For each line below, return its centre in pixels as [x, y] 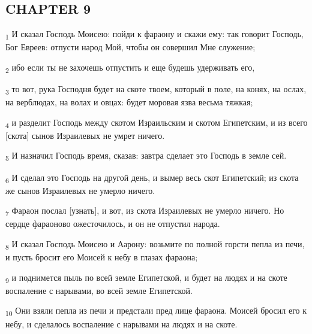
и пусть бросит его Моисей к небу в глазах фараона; [102, 257]
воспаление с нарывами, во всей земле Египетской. [99, 290]
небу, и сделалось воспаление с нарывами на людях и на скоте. [121, 324]
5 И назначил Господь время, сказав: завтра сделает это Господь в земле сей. [146, 156]
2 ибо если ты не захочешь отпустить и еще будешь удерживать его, [130, 68]
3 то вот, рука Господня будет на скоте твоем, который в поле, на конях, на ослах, [156, 89]
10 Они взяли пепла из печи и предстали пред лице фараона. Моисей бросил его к [156, 311]
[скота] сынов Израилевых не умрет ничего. [85, 135]
